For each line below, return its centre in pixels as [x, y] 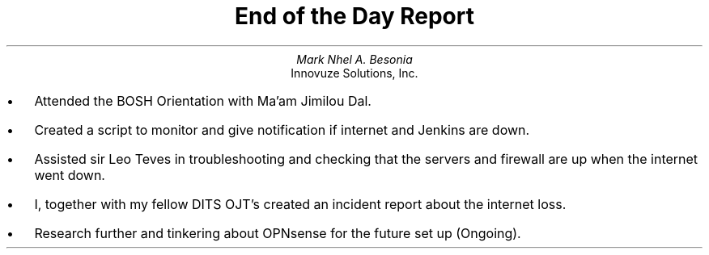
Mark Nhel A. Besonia [354, 59]
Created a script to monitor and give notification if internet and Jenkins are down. [282, 130]
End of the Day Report [354, 16]
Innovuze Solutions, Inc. [354, 73]
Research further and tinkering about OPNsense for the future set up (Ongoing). [278, 233]
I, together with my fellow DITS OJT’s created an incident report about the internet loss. [300, 204]
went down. [70, 175]
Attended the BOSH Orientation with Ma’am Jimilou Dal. [203, 100]
